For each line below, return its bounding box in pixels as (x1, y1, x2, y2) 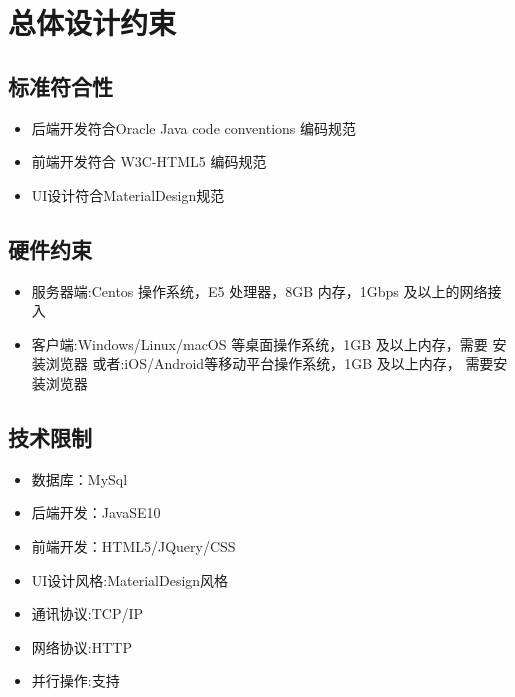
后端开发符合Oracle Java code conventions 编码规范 (31, 117, 357, 138)
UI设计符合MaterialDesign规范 (31, 184, 225, 205)
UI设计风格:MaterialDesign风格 (31, 569, 229, 590)
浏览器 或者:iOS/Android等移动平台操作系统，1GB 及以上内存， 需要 (45, 353, 494, 374)
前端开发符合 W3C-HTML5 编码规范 (31, 151, 267, 172)
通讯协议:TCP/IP (31, 603, 144, 624)
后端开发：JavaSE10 (31, 502, 161, 523)
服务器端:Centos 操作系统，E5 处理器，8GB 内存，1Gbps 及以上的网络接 (31, 280, 502, 301)
